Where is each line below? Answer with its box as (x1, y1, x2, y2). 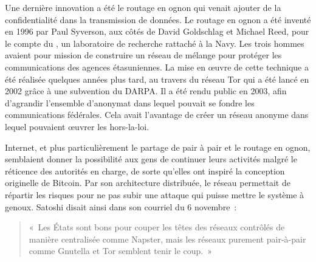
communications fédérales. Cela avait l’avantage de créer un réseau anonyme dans (5, 108, 309, 121)
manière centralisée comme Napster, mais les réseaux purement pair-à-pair (29, 232, 306, 245)
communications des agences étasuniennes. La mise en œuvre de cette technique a (5, 60, 309, 73)
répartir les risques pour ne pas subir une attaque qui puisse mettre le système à (5, 188, 304, 201)
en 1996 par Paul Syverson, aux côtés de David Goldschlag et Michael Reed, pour (5, 25, 309, 38)
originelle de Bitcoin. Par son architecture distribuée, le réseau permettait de (5, 176, 290, 189)
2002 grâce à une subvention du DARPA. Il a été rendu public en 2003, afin (5, 84, 287, 97)
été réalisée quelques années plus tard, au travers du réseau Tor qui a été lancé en (5, 72, 309, 85)
